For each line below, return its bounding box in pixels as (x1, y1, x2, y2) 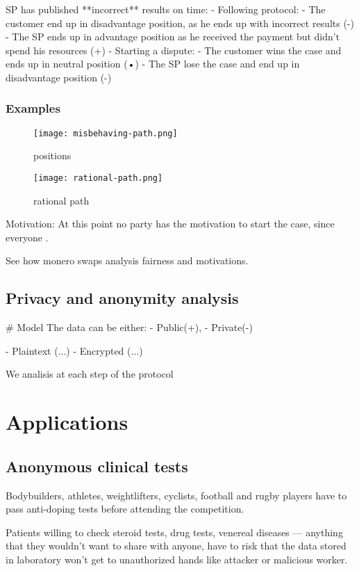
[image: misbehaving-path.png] (33, 128, 178, 138)
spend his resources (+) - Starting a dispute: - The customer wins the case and (6, 42, 342, 57)
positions (33, 148, 72, 163)
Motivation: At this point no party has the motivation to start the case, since (6, 216, 335, 231)
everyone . (6, 230, 49, 244)
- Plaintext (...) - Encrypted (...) (6, 343, 143, 357)
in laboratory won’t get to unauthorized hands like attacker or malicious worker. (6, 552, 348, 566)
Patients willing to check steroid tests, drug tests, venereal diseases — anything (6, 524, 343, 539)
